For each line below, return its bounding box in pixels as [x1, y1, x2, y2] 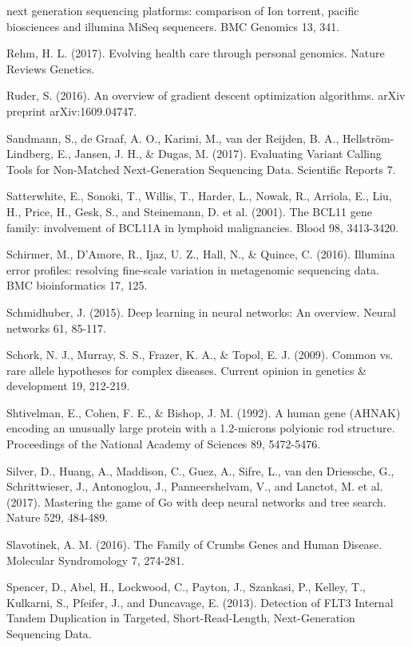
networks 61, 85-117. [6, 319, 106, 336]
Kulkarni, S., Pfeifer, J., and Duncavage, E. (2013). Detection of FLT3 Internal [6, 594, 394, 610]
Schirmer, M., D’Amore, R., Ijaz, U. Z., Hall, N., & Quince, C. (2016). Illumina [6, 246, 395, 262]
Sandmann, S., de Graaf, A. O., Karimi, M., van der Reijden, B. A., [6, 129, 339, 146]
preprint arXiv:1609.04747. [6, 102, 137, 119]
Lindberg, [6, 145, 53, 162]
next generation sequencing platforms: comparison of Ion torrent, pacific [6, 2, 359, 18]
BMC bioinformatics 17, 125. [6, 277, 148, 294]
